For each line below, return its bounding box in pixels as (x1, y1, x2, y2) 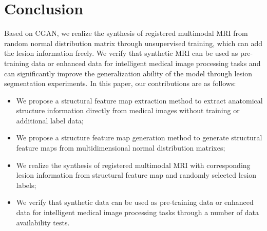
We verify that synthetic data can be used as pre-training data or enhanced (16, 197, 254, 207)
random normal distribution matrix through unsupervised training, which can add (4, 37, 263, 48)
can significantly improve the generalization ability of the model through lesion (4, 68, 252, 78)
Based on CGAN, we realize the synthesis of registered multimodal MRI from (4, 28, 248, 38)
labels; (16, 179, 36, 190)
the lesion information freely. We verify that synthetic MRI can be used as (4, 48, 238, 58)
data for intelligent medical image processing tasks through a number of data (16, 207, 259, 218)
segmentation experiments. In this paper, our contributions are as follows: (4, 78, 236, 89)
